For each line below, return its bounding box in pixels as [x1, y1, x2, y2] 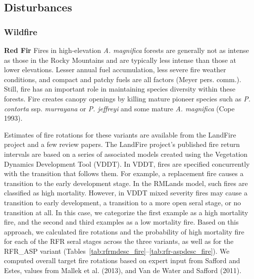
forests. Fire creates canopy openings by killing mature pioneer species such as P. [4, 93, 251, 103]
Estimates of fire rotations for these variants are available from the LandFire [4, 129, 236, 139]
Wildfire [4, 25, 38, 38]
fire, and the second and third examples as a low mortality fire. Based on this [4, 217, 239, 227]
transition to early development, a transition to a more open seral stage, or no [4, 197, 241, 207]
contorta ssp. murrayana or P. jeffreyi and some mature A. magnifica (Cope [4, 103, 235, 113]
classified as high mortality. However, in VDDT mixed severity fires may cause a [4, 187, 248, 198]
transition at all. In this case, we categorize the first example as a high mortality [4, 207, 249, 217]
